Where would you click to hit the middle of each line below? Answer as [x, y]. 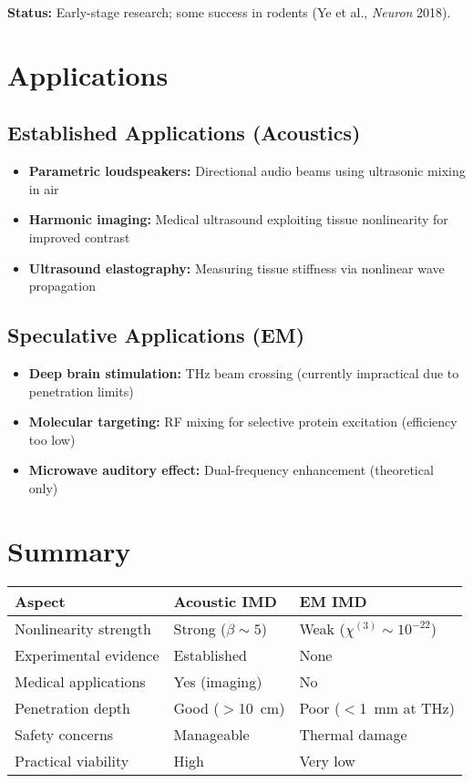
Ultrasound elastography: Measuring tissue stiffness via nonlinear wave [236, 268]
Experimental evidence [87, 654]
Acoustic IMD [225, 601]
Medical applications [80, 681]
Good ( [196, 707]
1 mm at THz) [407, 707]
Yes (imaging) [218, 681]
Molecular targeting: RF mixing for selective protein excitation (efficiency [243, 422]
